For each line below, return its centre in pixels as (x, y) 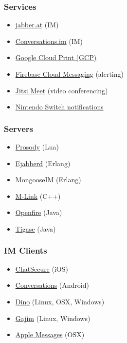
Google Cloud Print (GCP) (56, 57)
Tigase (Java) (36, 228)
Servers (19, 128)
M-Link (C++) (38, 196)
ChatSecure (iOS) (42, 268)
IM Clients (26, 250)
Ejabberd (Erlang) (43, 163)
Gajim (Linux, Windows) (53, 318)
